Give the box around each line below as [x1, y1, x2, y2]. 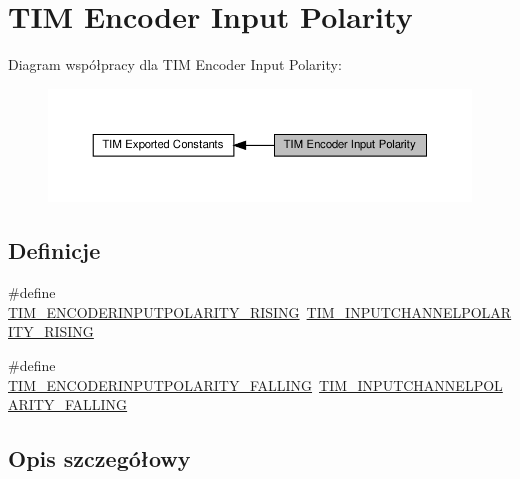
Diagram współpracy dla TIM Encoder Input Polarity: [8, 54, 342, 75]
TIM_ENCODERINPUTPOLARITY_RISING [8, 301, 300, 322]
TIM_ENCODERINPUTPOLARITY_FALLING [8, 374, 313, 395]
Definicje [8, 235, 101, 266]
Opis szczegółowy [8, 443, 191, 474]
